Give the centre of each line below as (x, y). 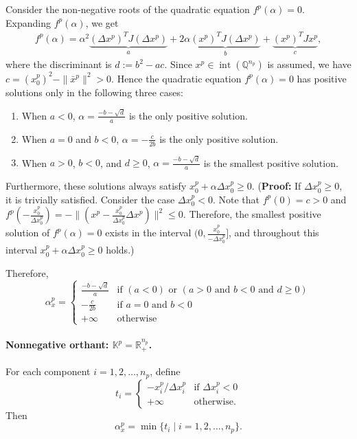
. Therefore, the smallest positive (252, 214)
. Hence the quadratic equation (176, 78)
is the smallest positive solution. (271, 162)
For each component (48, 371)
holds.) (120, 250)
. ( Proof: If (276, 186)
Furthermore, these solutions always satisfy (96, 186)
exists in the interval (148, 233)
